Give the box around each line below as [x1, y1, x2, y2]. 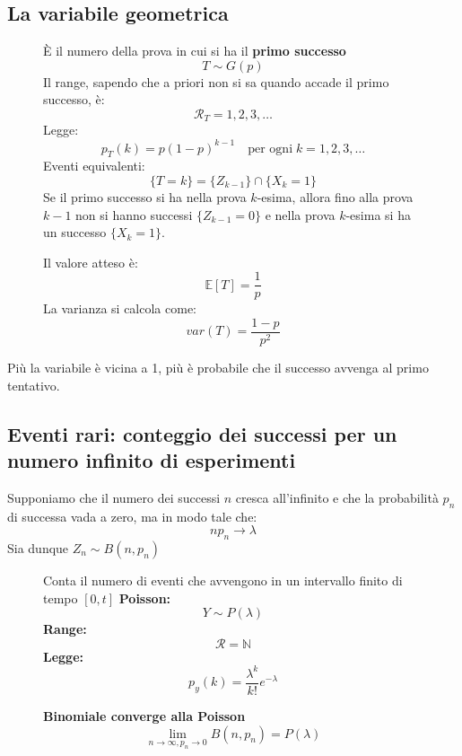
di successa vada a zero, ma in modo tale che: [7, 506, 257, 525]
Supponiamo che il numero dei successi [7, 488, 221, 506]
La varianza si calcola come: [43, 299, 196, 318]
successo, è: [43, 90, 105, 109]
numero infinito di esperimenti [7, 445, 296, 473]
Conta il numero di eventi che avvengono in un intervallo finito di [43, 570, 403, 589]
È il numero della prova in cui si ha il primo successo [43, 41, 346, 60]
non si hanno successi [75, 205, 193, 224]
